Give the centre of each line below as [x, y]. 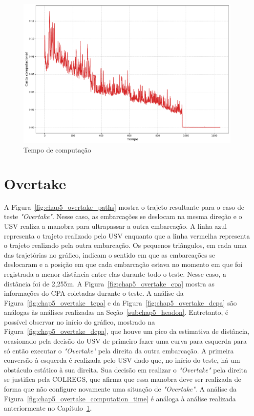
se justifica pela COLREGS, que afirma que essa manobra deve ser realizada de [123, 379]
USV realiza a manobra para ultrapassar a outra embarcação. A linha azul [116, 226]
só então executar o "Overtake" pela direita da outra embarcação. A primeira [119, 350]
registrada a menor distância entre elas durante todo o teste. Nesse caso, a [115, 274]
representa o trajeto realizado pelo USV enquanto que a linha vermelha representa [127, 235]
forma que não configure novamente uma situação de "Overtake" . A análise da [120, 389]
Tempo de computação [57, 150]
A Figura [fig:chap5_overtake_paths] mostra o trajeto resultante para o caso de [124, 207]
